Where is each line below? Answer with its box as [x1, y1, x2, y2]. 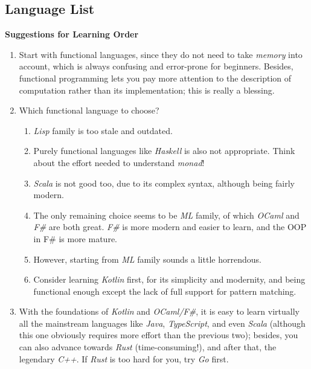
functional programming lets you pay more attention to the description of [19, 71, 292, 84]
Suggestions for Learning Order [5, 28, 139, 40]
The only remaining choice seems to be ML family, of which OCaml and [33, 208, 300, 221]
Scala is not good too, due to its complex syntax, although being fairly [33, 176, 295, 189]
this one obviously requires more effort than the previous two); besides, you [19, 329, 298, 341]
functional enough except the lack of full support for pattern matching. [33, 284, 297, 297]
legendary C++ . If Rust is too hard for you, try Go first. [19, 352, 229, 365]
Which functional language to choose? [19, 104, 159, 117]
